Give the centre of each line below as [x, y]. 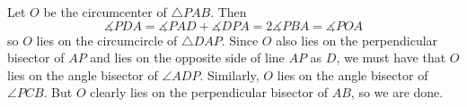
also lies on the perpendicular [357, 40]
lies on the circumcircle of [107, 40]
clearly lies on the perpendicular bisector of [209, 92]
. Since [240, 40]
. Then [229, 12]
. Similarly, [229, 74]
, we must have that [391, 58]
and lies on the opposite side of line [187, 58]
